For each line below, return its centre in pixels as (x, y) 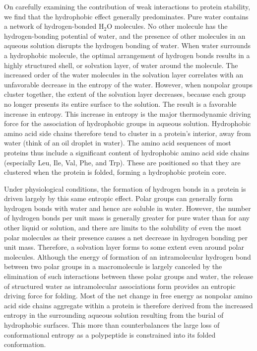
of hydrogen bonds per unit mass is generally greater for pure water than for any (127, 218)
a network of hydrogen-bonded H (54, 26)
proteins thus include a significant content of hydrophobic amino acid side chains (127, 152)
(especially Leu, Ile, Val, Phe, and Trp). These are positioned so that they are (122, 162)
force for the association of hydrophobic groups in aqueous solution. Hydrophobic (128, 123)
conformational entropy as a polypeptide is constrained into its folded (110, 334)
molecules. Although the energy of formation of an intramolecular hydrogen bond (128, 256)
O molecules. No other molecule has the (167, 26)
